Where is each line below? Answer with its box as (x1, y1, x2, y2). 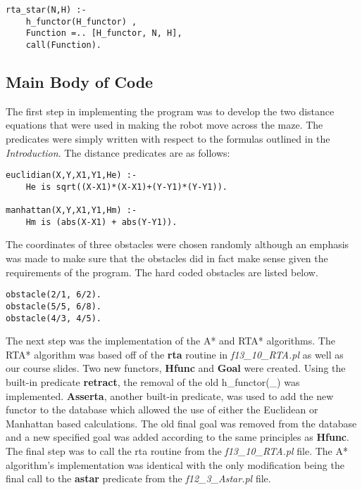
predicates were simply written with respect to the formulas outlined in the (6, 131, 330, 146)
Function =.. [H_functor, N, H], (25, 28, 182, 39)
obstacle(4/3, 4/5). (6, 313, 102, 323)
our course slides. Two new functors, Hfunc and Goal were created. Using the (6, 361, 346, 375)
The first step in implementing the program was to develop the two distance (6, 103, 335, 118)
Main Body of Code (6, 71, 154, 93)
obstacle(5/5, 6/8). (6, 301, 102, 311)
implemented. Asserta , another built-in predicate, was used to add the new (6, 388, 334, 403)
